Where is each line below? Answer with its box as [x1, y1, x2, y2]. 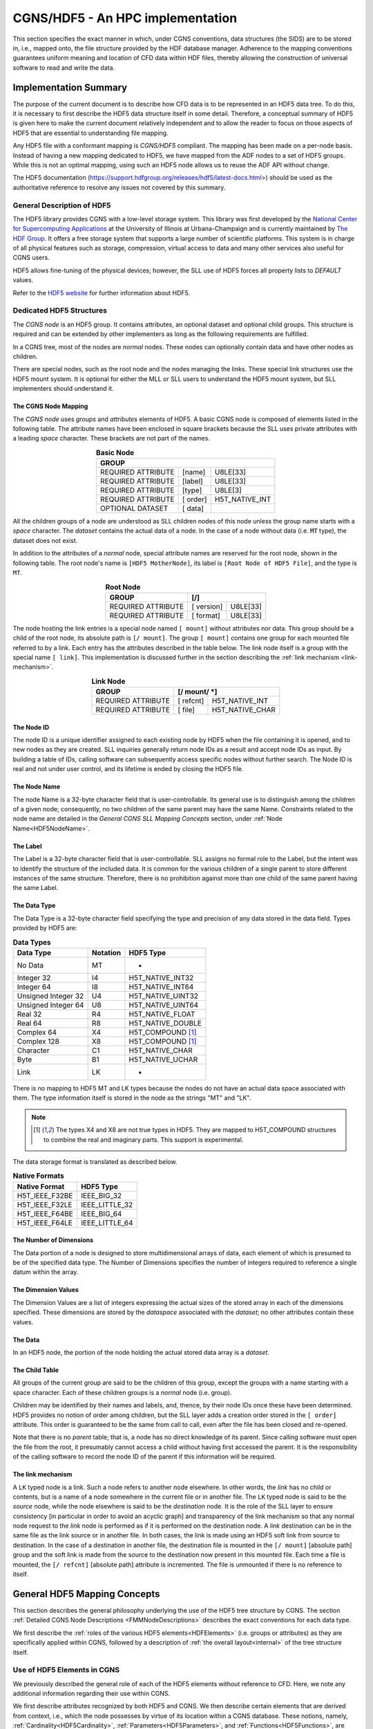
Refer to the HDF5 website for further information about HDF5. [12, 288, 191, 297]
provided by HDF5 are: [12, 924, 77, 932]
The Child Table [12, 1366, 59, 1374]
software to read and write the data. [12, 63, 115, 72]
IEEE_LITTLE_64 [80, 1218, 134, 1228]
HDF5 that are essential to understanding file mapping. [12, 129, 169, 137]
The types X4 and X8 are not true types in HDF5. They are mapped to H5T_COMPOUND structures [55, 1126, 336, 1134]
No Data [17, 960, 44, 970]
